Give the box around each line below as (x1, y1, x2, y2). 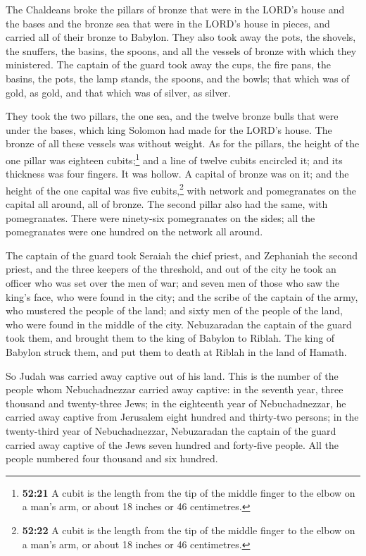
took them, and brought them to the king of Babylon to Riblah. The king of (6, 330, 335, 345)
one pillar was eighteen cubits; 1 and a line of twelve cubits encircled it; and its (6, 150, 343, 167)
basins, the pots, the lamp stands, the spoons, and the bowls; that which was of (6, 70, 350, 85)
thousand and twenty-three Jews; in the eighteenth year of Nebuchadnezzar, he (6, 395, 346, 410)
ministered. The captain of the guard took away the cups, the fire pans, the (6, 57, 331, 72)
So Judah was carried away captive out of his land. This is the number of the (6, 368, 339, 383)
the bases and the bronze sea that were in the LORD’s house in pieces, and (6, 16, 330, 30)
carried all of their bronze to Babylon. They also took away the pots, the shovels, (6, 30, 356, 44)
